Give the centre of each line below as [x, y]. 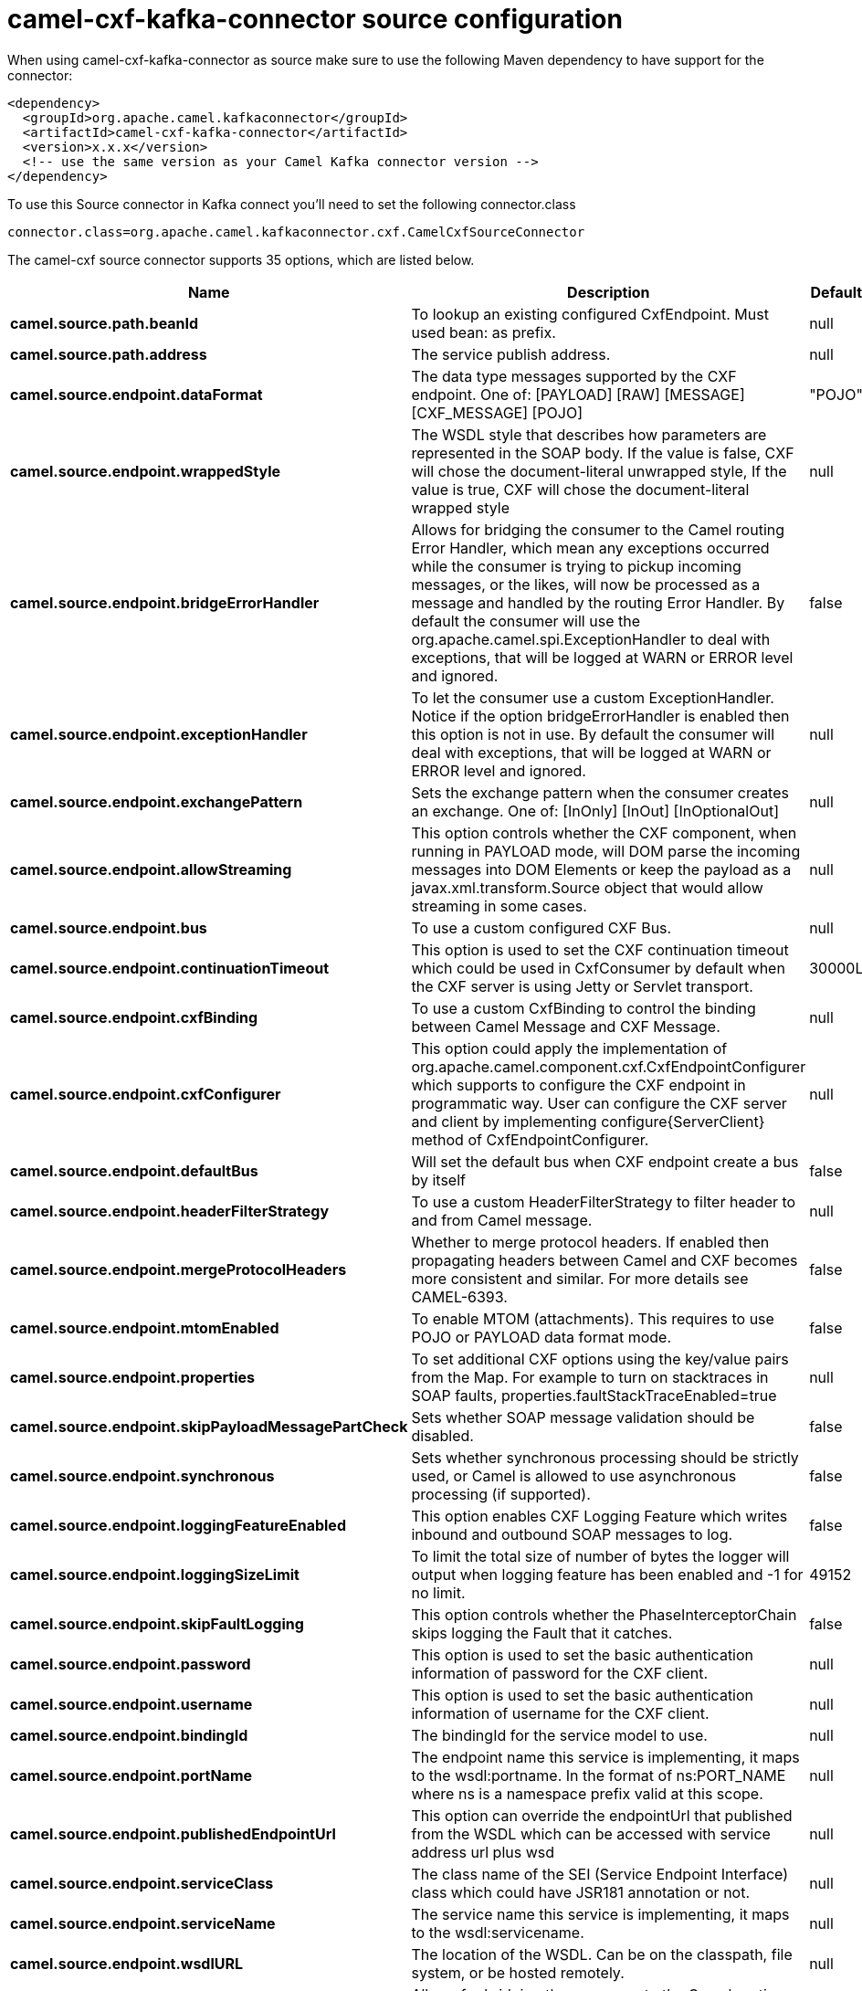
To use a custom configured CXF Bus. [541, 927]
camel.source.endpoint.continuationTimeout [170, 968]
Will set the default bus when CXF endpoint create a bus [605, 1161]
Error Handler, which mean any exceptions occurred [590, 548]
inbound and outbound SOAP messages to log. [572, 1534]
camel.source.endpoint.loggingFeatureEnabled [178, 1525]
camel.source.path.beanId [105, 323]
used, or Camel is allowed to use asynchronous [574, 1475]
